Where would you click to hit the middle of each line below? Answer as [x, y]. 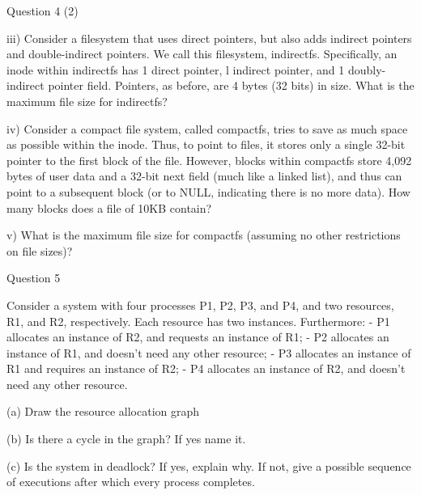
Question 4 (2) [43, 11]
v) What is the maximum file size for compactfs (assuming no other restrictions [204, 235]
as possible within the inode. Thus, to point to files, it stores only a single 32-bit [206, 144]
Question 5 [34, 278]
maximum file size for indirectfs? [87, 101]
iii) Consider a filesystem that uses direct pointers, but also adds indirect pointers [209, 38]
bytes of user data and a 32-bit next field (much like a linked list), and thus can [204, 176]
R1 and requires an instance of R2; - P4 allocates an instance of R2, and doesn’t [206, 368]
